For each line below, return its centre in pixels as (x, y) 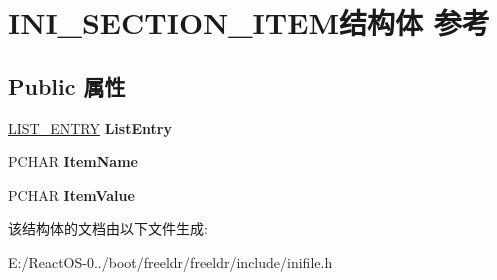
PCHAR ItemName (73, 161)
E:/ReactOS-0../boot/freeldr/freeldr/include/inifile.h (170, 261)
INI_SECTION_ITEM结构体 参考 (249, 22)
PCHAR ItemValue (71, 194)
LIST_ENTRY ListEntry (90, 127)
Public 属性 (67, 85)
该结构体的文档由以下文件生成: (108, 228)
